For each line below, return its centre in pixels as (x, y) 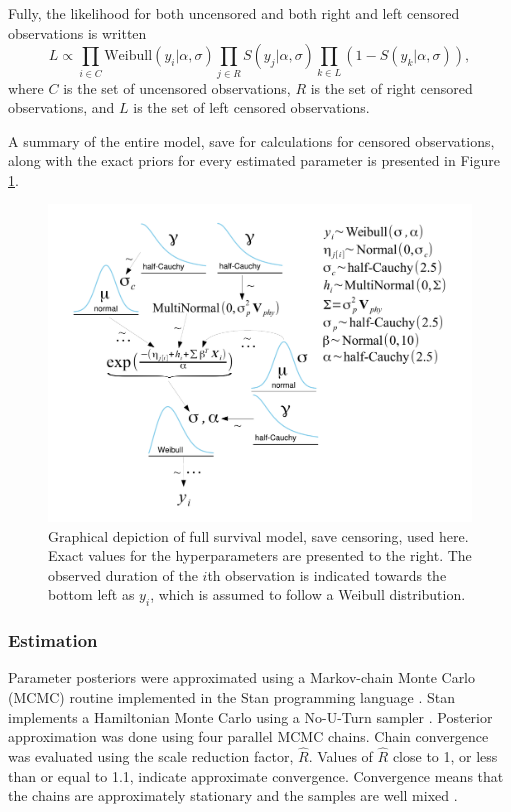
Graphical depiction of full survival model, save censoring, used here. (258, 535)
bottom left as (91, 594)
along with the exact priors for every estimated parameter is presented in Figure (254, 160)
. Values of (340, 756)
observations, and (61, 107)
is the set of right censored (391, 87)
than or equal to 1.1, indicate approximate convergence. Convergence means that (256, 775)
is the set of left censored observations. (251, 107)
